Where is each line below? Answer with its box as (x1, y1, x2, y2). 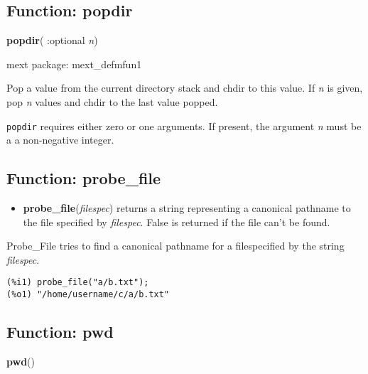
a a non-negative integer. (6, 132, 114, 147)
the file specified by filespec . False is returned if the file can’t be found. (23, 214, 330, 229)
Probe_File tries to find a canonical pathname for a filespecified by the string (6, 238, 345, 253)
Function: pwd (6, 321, 114, 343)
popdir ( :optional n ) (6, 33, 98, 48)
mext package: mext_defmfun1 (6, 56, 142, 71)
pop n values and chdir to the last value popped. (6, 94, 218, 109)
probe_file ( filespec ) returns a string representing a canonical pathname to (23, 201, 351, 215)
